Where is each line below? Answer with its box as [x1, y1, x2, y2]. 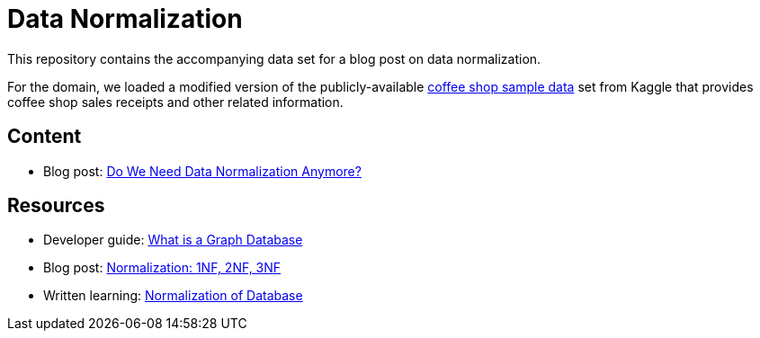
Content [7, 125, 82, 148]
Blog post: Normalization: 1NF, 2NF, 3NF [43, 260, 282, 276]
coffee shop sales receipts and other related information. [7, 93, 344, 110]
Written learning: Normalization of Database [43, 288, 303, 304]
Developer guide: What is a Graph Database [43, 232, 303, 248]
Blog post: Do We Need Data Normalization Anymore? [43, 163, 362, 179]
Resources [7, 194, 105, 218]
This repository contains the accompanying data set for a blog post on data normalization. [7, 50, 541, 67]
